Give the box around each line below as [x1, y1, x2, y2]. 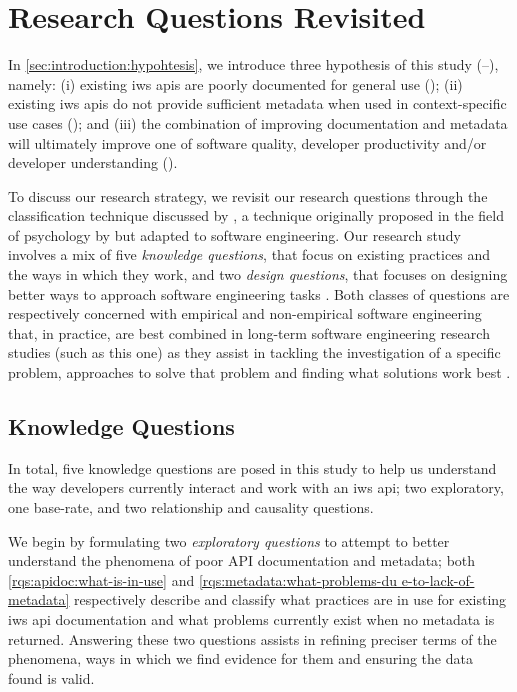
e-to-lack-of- [401, 569, 475, 590]
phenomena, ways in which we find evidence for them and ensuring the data [8, 648, 473, 669]
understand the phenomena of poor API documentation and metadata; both [8, 550, 476, 571]
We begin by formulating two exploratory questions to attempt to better [8, 530, 450, 551]
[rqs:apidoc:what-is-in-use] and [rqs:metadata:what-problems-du [8, 569, 398, 590]
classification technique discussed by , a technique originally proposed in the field [8, 205, 505, 226]
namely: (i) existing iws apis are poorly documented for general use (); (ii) [8, 73, 463, 94]
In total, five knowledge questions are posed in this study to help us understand [8, 457, 497, 478]
